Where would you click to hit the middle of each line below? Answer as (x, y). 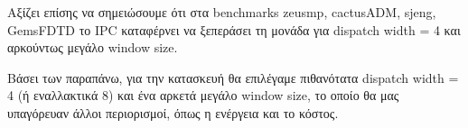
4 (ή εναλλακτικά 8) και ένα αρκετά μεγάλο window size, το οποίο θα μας (203, 95)
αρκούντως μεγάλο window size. (93, 47)
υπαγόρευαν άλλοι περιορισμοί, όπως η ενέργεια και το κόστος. (173, 112)
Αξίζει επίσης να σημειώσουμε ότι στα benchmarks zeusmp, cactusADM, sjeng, (222, 12)
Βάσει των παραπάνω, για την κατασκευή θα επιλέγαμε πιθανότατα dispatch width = (233, 77)
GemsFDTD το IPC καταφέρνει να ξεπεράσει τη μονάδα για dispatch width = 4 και (234, 29)
